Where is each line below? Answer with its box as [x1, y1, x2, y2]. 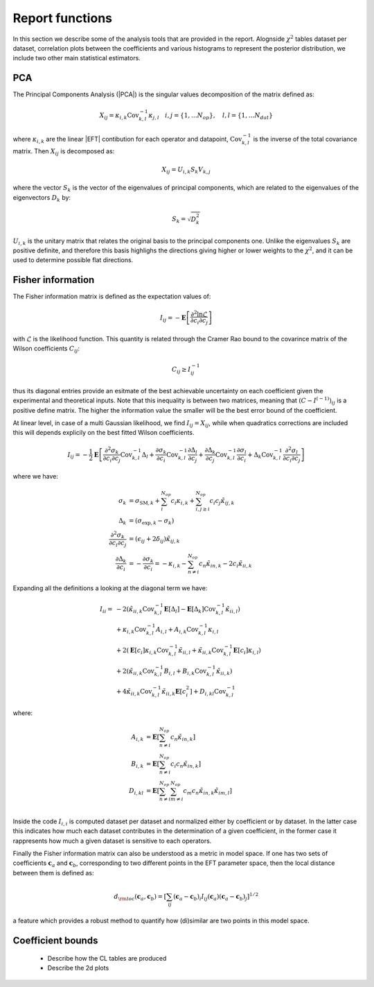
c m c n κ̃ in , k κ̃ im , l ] [183, 787, 232, 796]
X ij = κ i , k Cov [99, 112, 139, 121]
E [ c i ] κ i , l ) [233, 646, 261, 655]
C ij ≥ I [172, 366, 191, 375]
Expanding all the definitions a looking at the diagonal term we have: [12, 583, 208, 592]
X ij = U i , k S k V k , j [161, 165, 211, 175]
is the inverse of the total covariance [253, 135, 357, 143]
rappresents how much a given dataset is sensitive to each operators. [12, 836, 212, 845]
